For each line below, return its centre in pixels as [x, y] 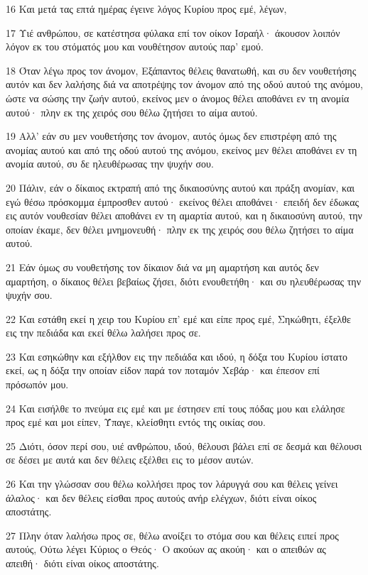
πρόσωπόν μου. [37, 384]
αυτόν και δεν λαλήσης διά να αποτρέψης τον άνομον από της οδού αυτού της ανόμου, [184, 84]
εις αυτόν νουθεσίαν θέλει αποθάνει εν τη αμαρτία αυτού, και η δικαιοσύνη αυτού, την [184, 215]
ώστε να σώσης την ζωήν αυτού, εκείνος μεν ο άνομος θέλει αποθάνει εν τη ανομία [178, 98]
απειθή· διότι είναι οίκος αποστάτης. [82, 563]
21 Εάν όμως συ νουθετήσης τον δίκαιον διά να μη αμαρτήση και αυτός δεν [162, 267]
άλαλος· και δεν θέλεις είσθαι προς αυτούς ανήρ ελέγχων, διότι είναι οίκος [161, 497]
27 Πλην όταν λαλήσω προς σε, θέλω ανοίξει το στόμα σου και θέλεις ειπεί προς [172, 535]
